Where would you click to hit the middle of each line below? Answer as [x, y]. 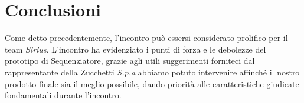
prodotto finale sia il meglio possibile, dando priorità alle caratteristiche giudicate [152, 83]
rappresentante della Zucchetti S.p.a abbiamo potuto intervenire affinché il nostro [152, 72]
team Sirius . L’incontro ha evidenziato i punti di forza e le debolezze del [135, 49]
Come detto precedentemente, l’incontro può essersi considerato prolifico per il [146, 38]
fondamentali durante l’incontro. [63, 95]
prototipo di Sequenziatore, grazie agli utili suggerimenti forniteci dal [130, 61]
